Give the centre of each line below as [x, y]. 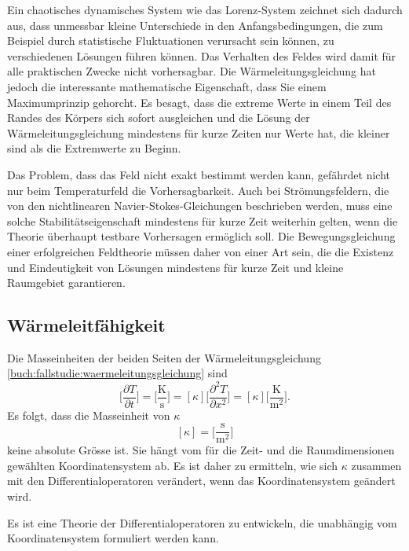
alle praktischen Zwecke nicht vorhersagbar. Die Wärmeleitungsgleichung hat [192, 71]
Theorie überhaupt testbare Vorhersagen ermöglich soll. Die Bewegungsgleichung [201, 236]
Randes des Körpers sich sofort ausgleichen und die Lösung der [159, 118]
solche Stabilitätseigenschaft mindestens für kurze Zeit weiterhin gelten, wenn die [203, 220]
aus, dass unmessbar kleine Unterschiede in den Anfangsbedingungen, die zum [195, 25]
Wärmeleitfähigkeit [86, 325]
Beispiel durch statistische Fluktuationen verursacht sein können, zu [171, 40]
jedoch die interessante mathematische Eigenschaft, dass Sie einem [167, 86]
